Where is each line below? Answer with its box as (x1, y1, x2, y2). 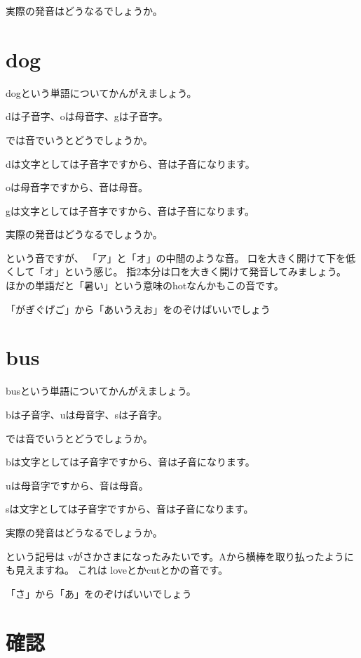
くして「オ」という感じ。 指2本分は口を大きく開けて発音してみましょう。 (6, 264, 346, 279)
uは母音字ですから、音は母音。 (6, 478, 149, 492)
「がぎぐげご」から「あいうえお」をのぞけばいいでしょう (6, 301, 271, 316)
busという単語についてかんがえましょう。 (6, 383, 196, 398)
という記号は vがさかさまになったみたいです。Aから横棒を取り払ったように (6, 548, 354, 563)
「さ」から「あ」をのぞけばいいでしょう (6, 586, 192, 600)
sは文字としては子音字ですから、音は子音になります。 (6, 501, 254, 516)
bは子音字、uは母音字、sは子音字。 (6, 407, 168, 421)
